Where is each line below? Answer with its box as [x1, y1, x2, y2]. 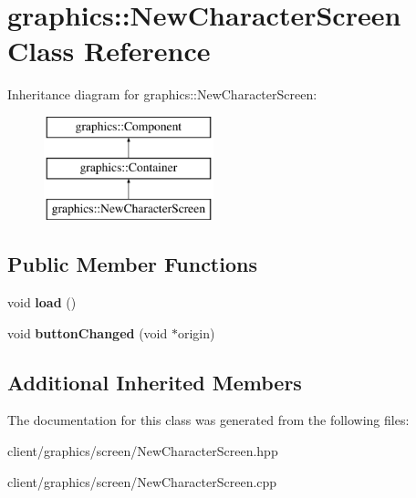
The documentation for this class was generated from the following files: [7, 410, 410, 430]
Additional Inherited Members [7, 368, 302, 396]
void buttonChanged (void [7, 323, 168, 342]
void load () [7, 293, 77, 312]
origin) [177, 323, 215, 342]
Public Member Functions [7, 250, 257, 278]
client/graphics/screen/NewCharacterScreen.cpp [7, 472, 277, 491]
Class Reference [7, 32, 211, 69]
